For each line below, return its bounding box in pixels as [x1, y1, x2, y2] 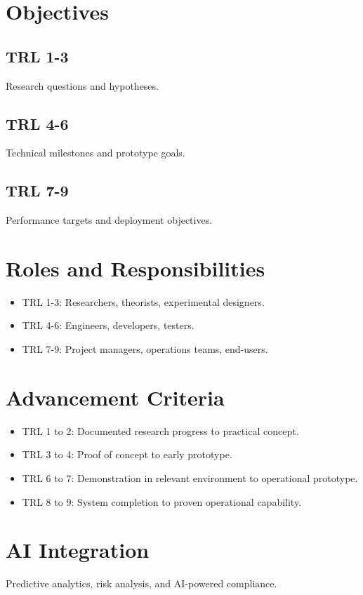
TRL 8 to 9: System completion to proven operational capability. [22, 494, 302, 509]
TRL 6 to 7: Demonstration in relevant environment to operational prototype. [22, 470, 358, 485]
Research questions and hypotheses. [6, 78, 159, 93]
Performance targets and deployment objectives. [6, 213, 213, 227]
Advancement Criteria [6, 382, 225, 411]
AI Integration [6, 535, 150, 564]
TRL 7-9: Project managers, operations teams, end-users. [22, 342, 268, 356]
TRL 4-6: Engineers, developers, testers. [22, 318, 194, 333]
